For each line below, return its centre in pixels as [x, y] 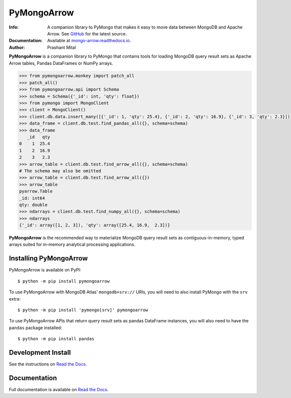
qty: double [33, 205]
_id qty [39, 137]
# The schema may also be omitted [60, 171]
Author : [17, 47]
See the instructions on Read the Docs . [48, 364]
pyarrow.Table [36, 191]
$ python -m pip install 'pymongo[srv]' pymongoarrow [83, 310]
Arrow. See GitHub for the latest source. [87, 33]
